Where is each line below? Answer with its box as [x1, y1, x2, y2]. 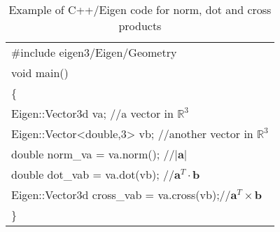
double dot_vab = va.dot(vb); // [11, 166, 174, 182]
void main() [11, 64, 69, 81]
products [118, 18, 162, 34]
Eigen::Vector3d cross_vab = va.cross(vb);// [11, 186, 231, 203]
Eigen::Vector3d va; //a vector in [11, 105, 174, 121]
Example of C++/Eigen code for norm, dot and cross [8, 1, 272, 18]
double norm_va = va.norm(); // [11, 146, 175, 162]
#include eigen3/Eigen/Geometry [11, 44, 177, 60]
